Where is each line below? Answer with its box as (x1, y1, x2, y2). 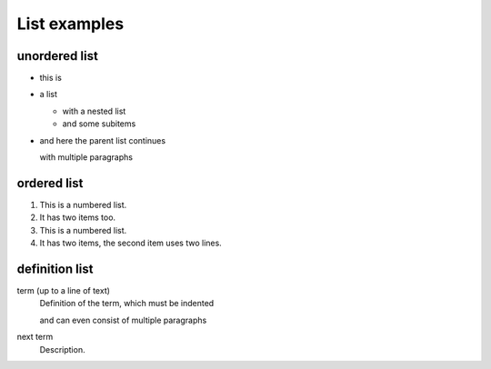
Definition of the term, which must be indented (39, 298, 215, 309)
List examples (16, 14, 125, 34)
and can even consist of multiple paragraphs (39, 314, 207, 325)
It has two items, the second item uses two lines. (39, 237, 222, 249)
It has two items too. (39, 212, 116, 223)
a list (39, 89, 58, 100)
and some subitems (62, 118, 136, 129)
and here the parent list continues (39, 135, 166, 145)
